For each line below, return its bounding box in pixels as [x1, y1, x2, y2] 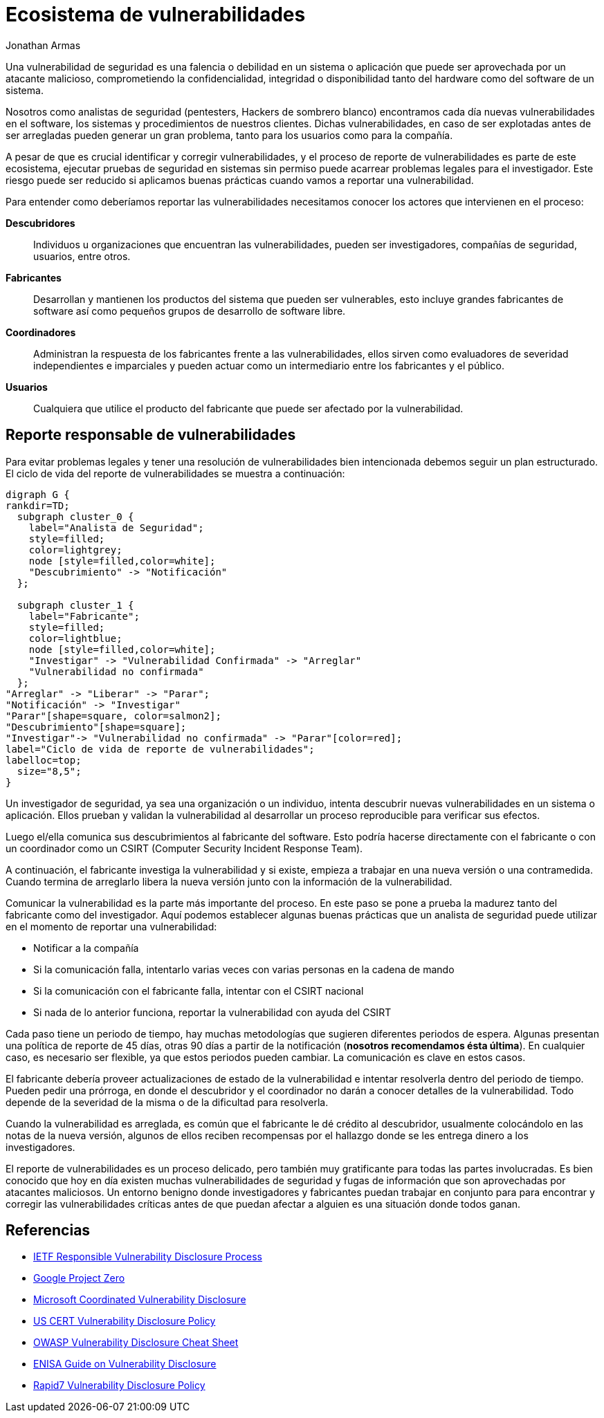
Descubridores [6, 217, 75, 229]
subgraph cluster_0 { [17, 510, 134, 522]
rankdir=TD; [6, 499, 70, 511]
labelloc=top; [6, 754, 82, 766]
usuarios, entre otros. [33, 250, 131, 262]
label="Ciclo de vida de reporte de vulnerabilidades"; [6, 743, 315, 755]
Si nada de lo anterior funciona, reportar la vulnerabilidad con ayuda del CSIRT [33, 1006, 392, 1018]
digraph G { [6, 488, 70, 500]
